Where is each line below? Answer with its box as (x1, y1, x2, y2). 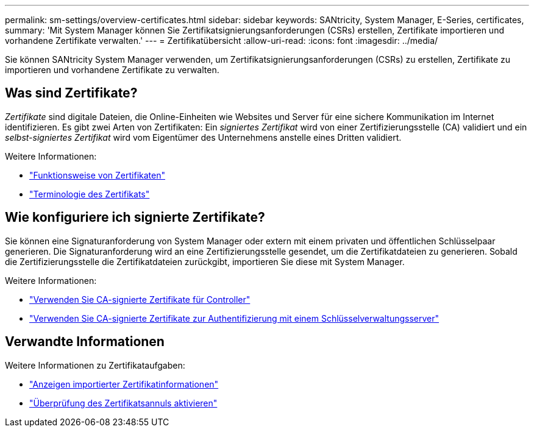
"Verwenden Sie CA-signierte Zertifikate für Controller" (29, 294, 251, 305)
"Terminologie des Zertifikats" (29, 188, 150, 199)
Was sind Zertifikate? (5, 85, 138, 101)
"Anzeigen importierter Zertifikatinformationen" (29, 378, 219, 389)
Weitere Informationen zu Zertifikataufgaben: (5, 359, 185, 370)
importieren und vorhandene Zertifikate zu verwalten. (5, 65, 219, 75)
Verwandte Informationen (5, 334, 165, 350)
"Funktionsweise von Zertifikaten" (29, 169, 165, 180)
